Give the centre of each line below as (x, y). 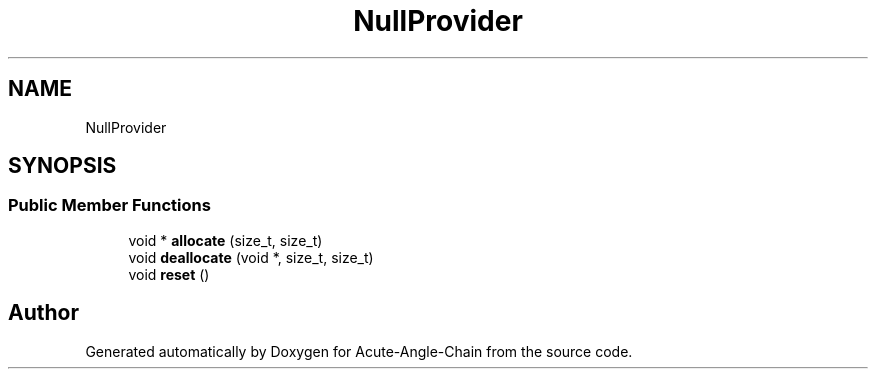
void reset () (169, 274)
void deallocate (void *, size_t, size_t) (251, 257)
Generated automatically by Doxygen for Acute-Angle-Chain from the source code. (359, 351)
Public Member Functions (109, 205)
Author (43, 313)
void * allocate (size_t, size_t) (225, 240)
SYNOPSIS (62, 166)
